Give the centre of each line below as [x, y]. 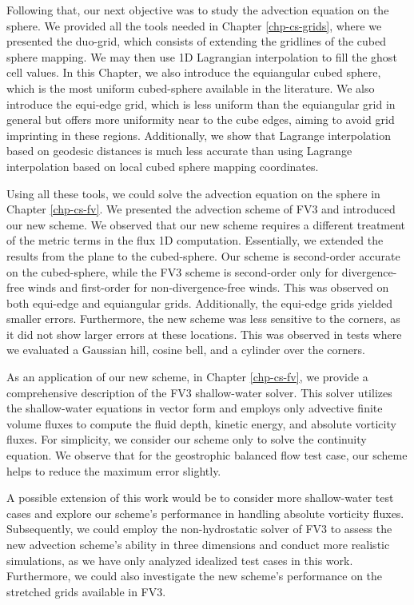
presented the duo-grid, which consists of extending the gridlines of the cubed [196, 41]
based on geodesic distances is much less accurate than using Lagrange [179, 151]
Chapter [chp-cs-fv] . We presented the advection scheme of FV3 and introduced [201, 209]
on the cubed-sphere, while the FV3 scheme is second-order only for [173, 271]
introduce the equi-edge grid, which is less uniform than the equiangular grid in [201, 103]
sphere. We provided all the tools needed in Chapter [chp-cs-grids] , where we [194, 25]
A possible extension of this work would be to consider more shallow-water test [200, 498]
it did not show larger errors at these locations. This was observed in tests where [204, 334]
